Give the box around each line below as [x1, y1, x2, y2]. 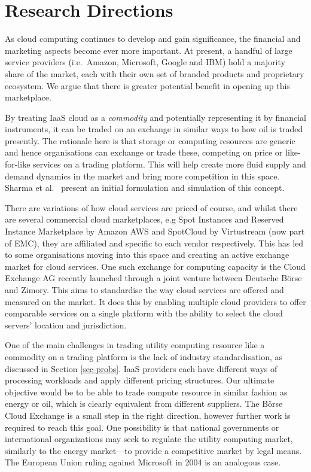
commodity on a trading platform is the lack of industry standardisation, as [5, 350, 283, 363]
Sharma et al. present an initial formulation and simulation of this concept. [5, 181, 285, 194]
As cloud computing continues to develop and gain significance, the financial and [5, 32, 301, 45]
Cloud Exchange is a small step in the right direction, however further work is [5, 409, 291, 421]
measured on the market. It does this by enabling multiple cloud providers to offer [5, 295, 306, 307]
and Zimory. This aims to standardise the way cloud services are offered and [5, 284, 284, 296]
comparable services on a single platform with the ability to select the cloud [5, 307, 283, 319]
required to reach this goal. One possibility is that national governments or [5, 421, 279, 433]
